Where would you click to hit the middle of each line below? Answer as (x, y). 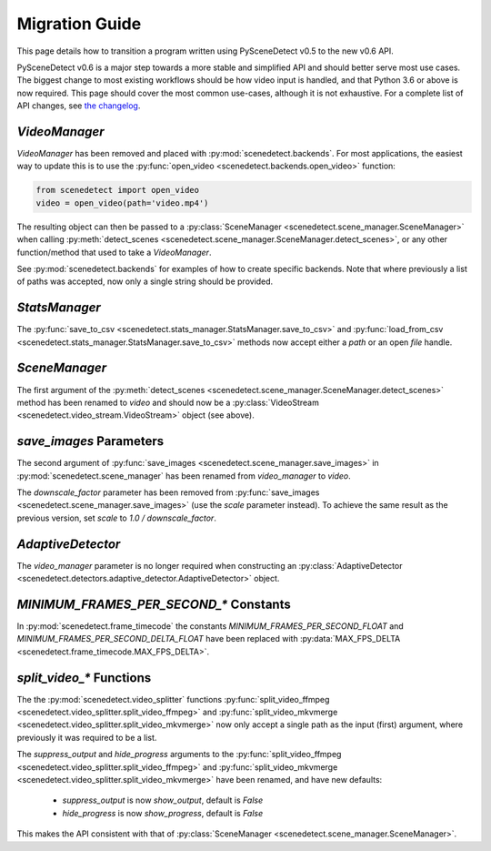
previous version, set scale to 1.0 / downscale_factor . (117, 518)
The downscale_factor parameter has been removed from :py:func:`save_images (168, 492)
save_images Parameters (90, 441)
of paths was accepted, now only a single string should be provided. (145, 281)
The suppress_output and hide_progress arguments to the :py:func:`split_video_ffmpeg (179, 755)
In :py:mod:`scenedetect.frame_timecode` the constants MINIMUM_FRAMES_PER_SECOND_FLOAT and (210, 626)
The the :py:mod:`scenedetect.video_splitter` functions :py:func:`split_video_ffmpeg (173, 699)
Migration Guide (79, 24)
